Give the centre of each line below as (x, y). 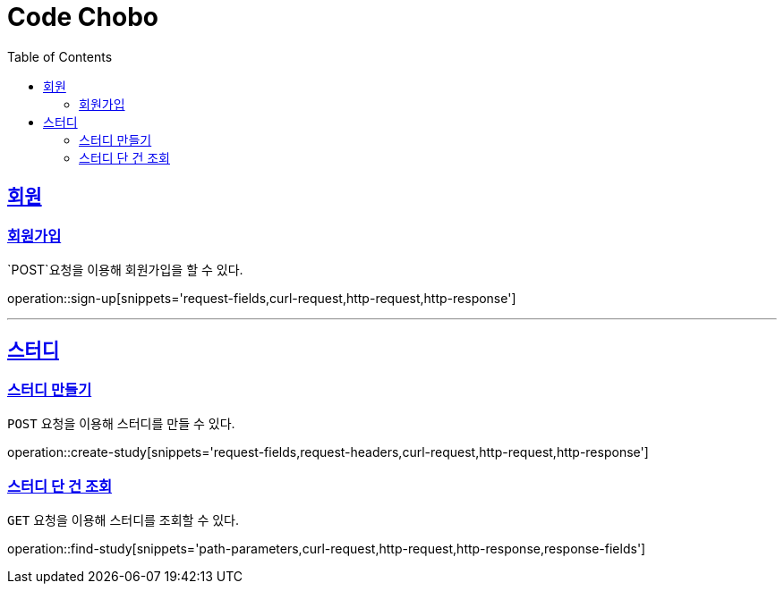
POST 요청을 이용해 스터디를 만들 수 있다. (121, 424)
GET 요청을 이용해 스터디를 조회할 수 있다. (124, 519)
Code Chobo (83, 17)
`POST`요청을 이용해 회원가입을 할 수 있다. (125, 269)
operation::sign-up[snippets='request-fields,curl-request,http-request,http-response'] (262, 298)
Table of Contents (60, 56)
